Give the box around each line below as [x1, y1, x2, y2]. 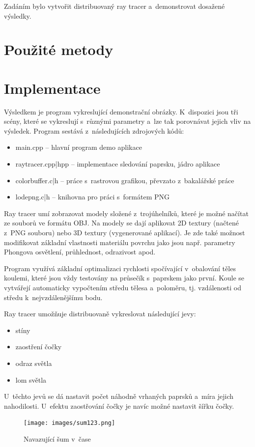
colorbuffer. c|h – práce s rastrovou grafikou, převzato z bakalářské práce [15, 175, 234, 185]
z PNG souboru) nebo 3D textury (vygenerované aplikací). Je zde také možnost [4, 227, 245, 238]
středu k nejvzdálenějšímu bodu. [4, 292, 103, 302]
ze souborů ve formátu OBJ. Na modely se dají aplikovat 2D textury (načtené [4, 218, 239, 228]
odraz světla [15, 358, 52, 368]
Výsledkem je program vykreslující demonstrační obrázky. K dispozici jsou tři [4, 106, 238, 116]
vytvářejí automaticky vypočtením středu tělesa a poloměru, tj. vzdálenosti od [4, 282, 241, 292]
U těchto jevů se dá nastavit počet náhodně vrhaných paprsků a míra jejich [4, 391, 234, 401]
